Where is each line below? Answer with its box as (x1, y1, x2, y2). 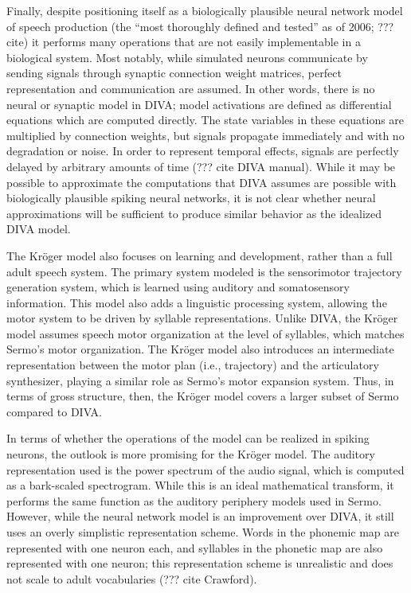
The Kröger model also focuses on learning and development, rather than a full (6, 247, 393, 263)
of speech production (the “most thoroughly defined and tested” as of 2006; (6, 18, 374, 34)
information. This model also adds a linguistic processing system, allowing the (6, 294, 387, 310)
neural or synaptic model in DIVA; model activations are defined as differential (6, 96, 392, 112)
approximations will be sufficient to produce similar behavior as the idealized (6, 205, 382, 221)
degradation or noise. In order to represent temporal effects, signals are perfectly (6, 142, 399, 159)
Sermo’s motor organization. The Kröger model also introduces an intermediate (6, 341, 394, 357)
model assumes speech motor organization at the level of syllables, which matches (6, 325, 405, 341)
